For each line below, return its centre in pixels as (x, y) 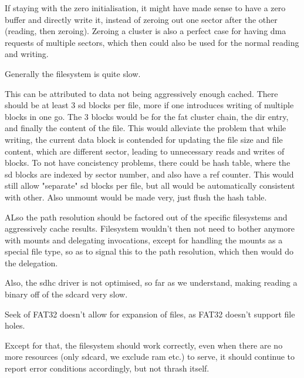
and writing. (27, 54)
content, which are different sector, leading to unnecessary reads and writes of (145, 151)
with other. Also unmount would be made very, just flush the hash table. (136, 197)
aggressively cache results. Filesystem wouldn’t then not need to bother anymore (150, 228)
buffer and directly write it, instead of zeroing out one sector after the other (141, 19)
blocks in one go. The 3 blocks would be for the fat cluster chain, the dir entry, (147, 116)
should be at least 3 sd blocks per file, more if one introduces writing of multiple (149, 105)
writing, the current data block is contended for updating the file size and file (144, 139)
